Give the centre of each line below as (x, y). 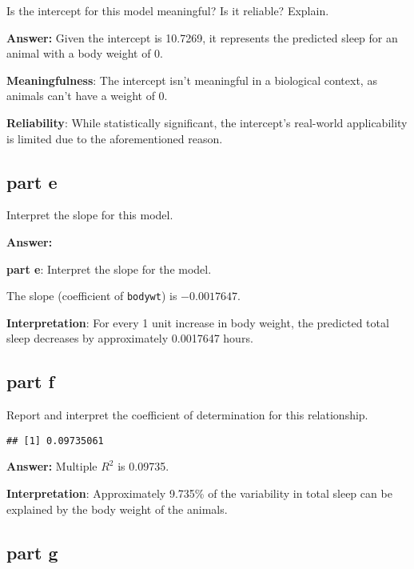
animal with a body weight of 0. (85, 53)
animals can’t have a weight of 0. (87, 96)
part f (30, 381)
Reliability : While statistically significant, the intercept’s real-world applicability (207, 122)
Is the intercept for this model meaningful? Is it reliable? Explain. (168, 10)
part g (32, 552)
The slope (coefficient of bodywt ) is (92, 296)
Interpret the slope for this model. (90, 215)
